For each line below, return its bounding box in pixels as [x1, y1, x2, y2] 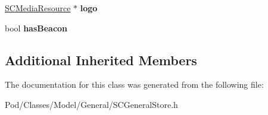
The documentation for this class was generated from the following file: [5, 78, 264, 91]
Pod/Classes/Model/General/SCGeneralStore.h [5, 98, 178, 110]
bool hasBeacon [5, 21, 68, 34]
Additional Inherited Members [5, 50, 197, 69]
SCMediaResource [5, 2, 71, 14]
